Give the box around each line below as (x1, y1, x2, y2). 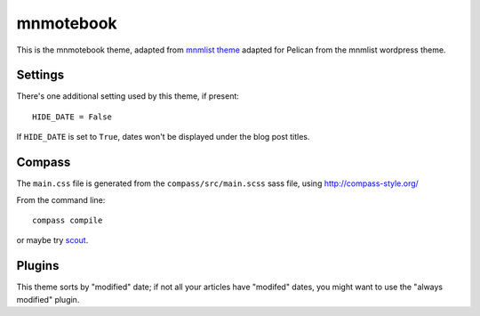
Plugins (16, 258, 60, 273)
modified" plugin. (16, 294, 80, 304)
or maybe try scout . (16, 235, 89, 246)
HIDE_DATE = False (32, 111, 113, 122)
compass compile (32, 215, 103, 225)
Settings (16, 68, 65, 83)
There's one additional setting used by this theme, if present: (16, 91, 240, 101)
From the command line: (16, 194, 106, 205)
